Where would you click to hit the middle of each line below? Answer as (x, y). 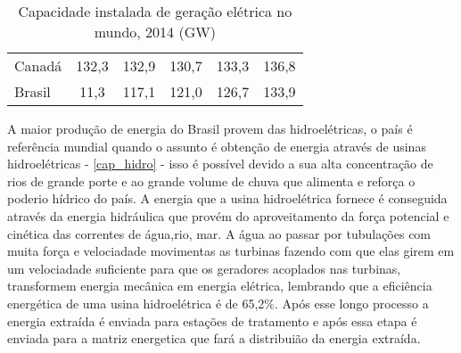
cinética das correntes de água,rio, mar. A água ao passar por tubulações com (219, 233)
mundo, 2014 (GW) (155, 32)
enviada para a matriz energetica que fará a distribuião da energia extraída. (214, 338)
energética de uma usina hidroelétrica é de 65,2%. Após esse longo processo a (218, 303)
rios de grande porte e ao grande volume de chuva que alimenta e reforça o (211, 181)
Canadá (38, 66)
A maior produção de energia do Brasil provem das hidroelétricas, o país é (210, 128)
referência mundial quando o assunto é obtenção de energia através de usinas (217, 146)
